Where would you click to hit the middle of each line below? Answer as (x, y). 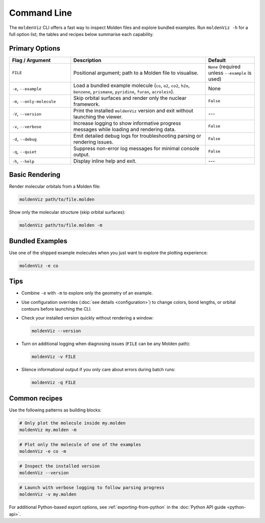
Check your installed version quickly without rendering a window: (88, 318)
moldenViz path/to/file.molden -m (61, 225)
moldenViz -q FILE (54, 383)
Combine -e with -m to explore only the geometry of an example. (87, 293)
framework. (87, 104)
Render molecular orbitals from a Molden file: (55, 186)
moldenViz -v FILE (54, 357)
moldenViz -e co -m (43, 451)
